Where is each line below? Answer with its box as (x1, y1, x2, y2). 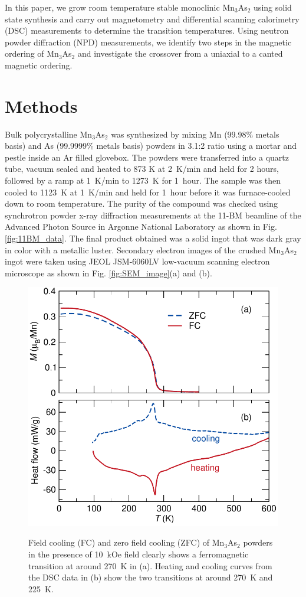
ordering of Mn (5, 47, 59, 60)
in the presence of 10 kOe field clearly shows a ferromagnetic (28, 547, 249, 560)
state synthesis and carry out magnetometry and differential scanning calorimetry (5, 12, 300, 25)
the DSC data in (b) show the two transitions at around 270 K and (28, 571, 273, 583)
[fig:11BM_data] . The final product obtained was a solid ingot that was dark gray (5, 232, 301, 244)
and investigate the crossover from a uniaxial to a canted (77, 47, 283, 60)
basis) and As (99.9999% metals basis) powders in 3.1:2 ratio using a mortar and (5, 139, 297, 152)
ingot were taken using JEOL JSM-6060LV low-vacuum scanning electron (5, 255, 270, 267)
